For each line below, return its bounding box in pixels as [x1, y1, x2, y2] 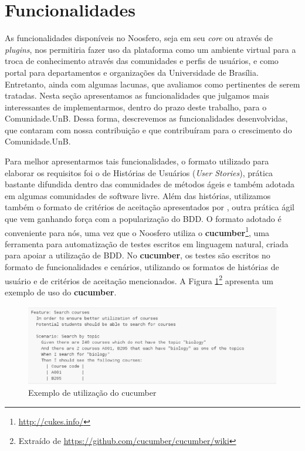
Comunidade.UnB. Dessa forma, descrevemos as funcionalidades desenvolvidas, [5, 112, 288, 124]
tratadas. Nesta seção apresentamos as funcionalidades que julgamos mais [5, 89, 269, 102]
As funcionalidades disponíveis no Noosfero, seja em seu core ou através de [5, 32, 273, 44]
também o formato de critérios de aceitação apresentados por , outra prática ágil [5, 201, 294, 213]
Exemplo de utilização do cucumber [28, 386, 157, 398]
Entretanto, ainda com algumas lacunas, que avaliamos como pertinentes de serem [5, 78, 300, 90]
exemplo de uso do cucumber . [5, 285, 117, 298]
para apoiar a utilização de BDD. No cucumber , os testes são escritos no [5, 249, 270, 261]
